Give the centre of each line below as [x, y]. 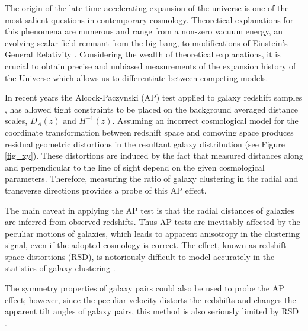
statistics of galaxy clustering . [60, 268]
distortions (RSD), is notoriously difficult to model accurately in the [151, 256]
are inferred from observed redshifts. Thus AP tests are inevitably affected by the [153, 222]
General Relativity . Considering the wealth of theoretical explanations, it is [143, 54]
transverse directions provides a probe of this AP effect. [106, 190]
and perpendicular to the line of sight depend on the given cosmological [135, 167]
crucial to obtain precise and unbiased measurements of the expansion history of [150, 65]
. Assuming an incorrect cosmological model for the [205, 120]
